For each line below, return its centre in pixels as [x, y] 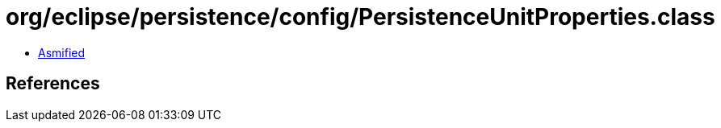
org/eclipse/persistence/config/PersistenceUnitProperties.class [360, 17]
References [53, 84]
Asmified [62, 52]
